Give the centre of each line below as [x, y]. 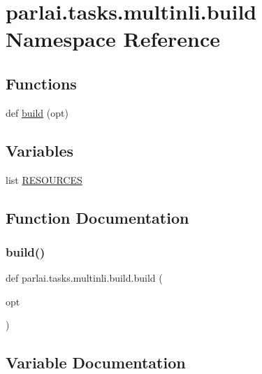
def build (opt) [37, 112]
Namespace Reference [113, 39]
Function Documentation [97, 217]
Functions [41, 83]
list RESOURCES [44, 179]
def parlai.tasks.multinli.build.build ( [84, 278]
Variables [40, 150]
